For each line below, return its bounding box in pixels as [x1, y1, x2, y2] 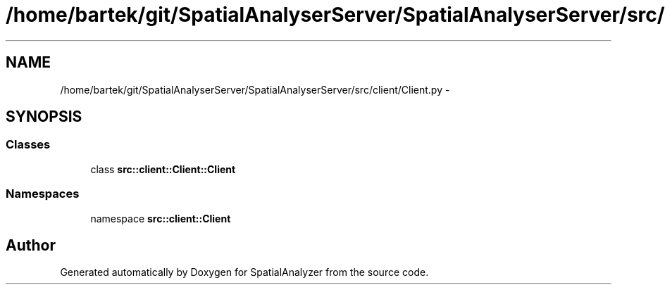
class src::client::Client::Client [90, 163, 236, 175]
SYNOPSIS [6, 108, 82, 126]
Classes [6, 137, 51, 152]
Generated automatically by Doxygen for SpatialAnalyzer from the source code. [60, 266, 429, 279]
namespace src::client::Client [90, 212, 231, 225]
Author [6, 236, 56, 254]
